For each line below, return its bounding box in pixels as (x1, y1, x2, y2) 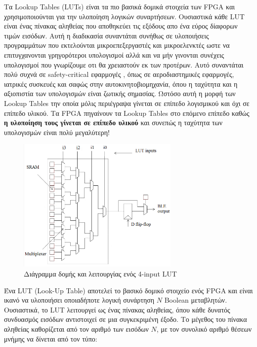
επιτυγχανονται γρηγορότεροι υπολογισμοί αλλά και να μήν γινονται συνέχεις (4, 49, 224, 60)
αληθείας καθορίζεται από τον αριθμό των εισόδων (4, 323, 149, 334)
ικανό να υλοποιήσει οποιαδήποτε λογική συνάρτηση (4, 295, 155, 305)
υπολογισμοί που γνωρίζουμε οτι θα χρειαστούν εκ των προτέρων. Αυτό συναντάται (4, 59, 244, 69)
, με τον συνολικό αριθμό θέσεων (156, 323, 252, 334)
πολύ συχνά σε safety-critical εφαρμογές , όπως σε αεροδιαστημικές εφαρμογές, (4, 69, 234, 79)
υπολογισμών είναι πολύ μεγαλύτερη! (4, 127, 110, 137)
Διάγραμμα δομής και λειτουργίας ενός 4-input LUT (24, 269, 177, 278)
